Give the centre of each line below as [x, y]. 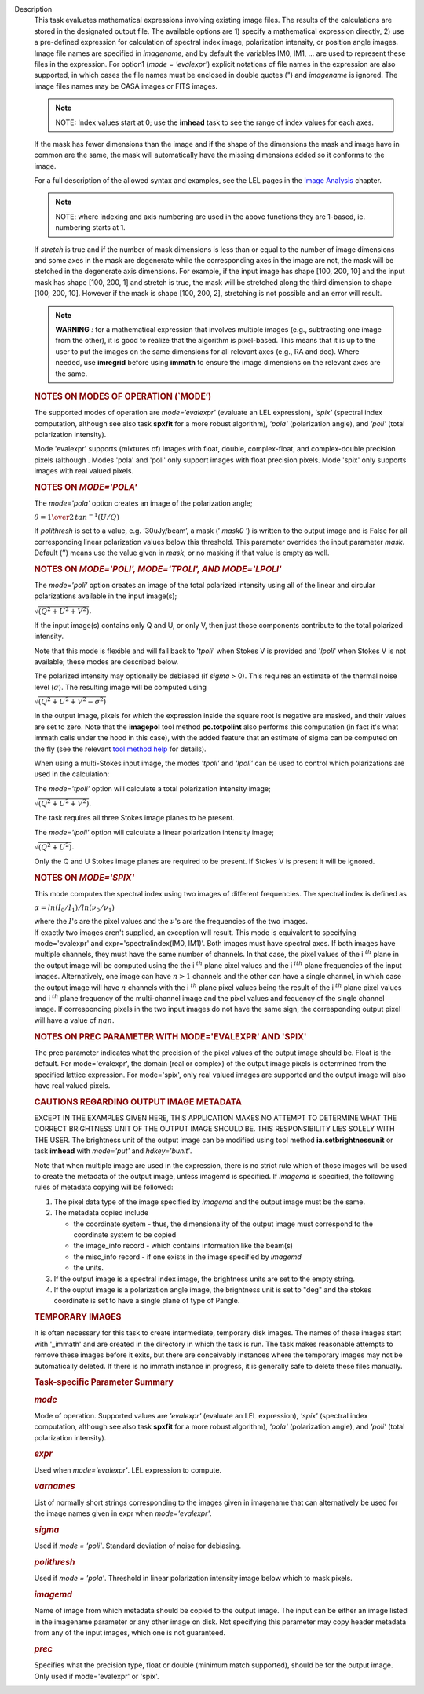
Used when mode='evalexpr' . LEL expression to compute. [128, 1470]
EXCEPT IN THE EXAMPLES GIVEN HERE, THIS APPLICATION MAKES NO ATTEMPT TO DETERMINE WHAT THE [216, 1118]
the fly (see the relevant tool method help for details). [121, 749]
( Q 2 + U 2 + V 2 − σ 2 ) [72, 701]
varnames [55, 1486]
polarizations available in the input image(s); [106, 596]
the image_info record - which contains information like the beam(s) [183, 1246]
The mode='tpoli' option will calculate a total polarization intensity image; [152, 788]
